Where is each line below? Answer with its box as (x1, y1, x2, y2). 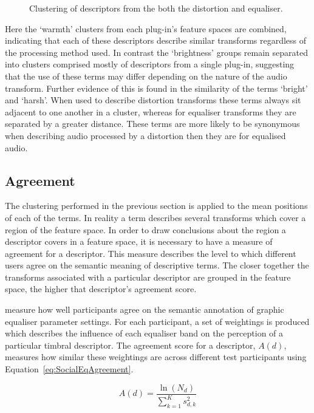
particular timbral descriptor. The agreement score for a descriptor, (5, 338, 256, 351)
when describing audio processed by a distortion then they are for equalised (5, 129, 286, 142)
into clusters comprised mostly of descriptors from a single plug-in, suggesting (5, 58, 295, 70)
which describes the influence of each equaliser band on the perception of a (5, 327, 284, 340)
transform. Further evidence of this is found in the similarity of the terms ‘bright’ (5, 81, 308, 94)
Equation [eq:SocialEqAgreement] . (5, 363, 134, 375)
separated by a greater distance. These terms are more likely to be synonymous (5, 117, 300, 130)
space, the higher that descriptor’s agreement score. (5, 282, 197, 295)
